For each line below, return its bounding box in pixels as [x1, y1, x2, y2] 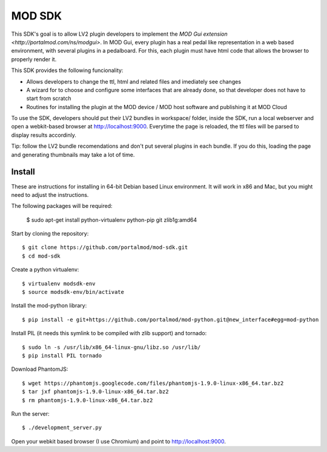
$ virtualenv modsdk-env [22, 280, 96, 287]
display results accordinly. [11, 131, 77, 139]
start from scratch [26, 95, 71, 102]
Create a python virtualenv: [11, 266, 79, 273]
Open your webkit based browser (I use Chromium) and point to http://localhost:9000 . [11, 437, 226, 445]
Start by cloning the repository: [11, 230, 89, 238]
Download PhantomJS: [11, 365, 68, 373]
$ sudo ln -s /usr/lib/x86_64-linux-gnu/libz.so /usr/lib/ [22, 344, 201, 351]
